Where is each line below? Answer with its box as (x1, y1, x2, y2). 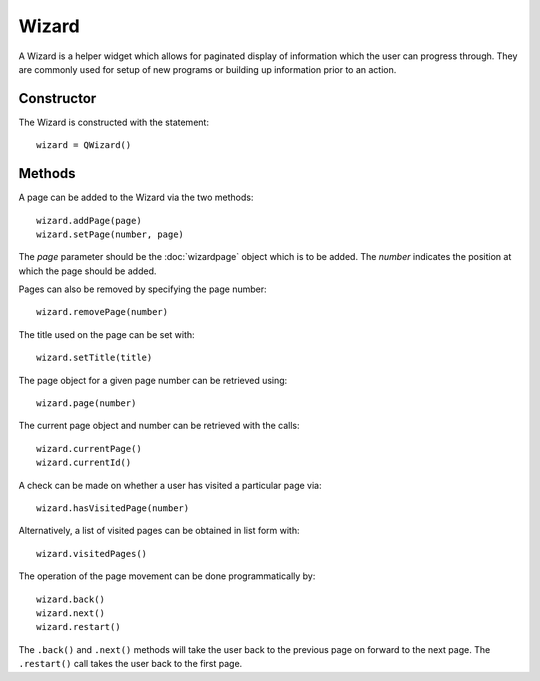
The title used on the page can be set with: (18, 328, 195, 340)
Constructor (18, 90, 97, 107)
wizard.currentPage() (36, 443, 142, 454)
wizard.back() (36, 593, 105, 605)
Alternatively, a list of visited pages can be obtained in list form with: (18, 525, 300, 537)
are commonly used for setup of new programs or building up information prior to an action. (18, 63, 397, 75)
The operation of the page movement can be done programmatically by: (18, 570, 316, 582)
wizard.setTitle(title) (36, 352, 153, 364)
